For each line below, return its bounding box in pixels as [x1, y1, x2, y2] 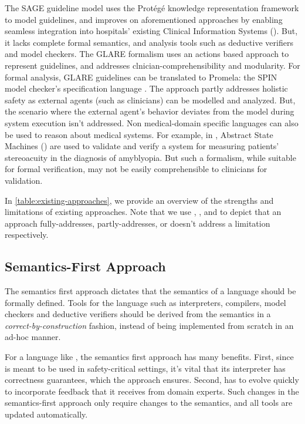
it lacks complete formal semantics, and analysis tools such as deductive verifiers [5, 36, 293, 48]
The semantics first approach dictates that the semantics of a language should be [5, 285, 296, 297]
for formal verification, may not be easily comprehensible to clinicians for [5, 163, 267, 175]
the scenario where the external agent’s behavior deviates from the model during [5, 105, 294, 117]
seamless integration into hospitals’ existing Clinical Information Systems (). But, [5, 25, 298, 37]
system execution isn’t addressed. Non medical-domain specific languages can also [5, 116, 299, 129]
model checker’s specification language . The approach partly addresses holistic [5, 82, 288, 95]
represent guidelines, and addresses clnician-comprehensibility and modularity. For [5, 59, 300, 71]
